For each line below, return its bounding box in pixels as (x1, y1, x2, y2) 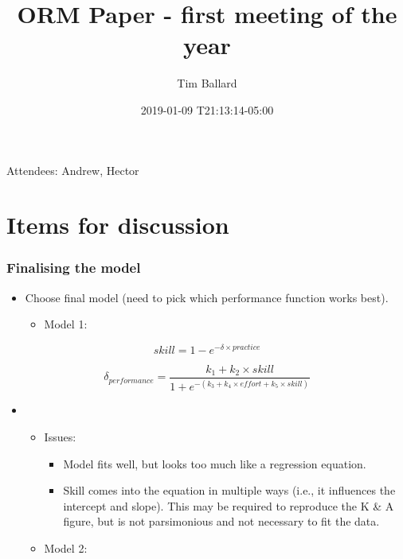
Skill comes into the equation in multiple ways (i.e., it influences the (63, 482, 396, 499)
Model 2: (44, 539, 88, 556)
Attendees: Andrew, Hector (6, 161, 139, 178)
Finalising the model (6, 258, 141, 278)
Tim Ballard (177, 75, 237, 91)
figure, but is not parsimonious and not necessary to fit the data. (63, 513, 380, 530)
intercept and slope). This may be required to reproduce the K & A (63, 497, 394, 514)
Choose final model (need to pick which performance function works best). (25, 289, 389, 305)
